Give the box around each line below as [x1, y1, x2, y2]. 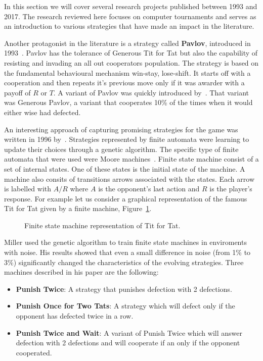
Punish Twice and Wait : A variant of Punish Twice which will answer [16, 327, 242, 338]
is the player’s [209, 183, 252, 194]
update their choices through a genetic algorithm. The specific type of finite [4, 143, 239, 154]
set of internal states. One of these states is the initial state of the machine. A [4, 163, 245, 174]
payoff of [4, 87, 31, 97]
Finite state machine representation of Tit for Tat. [24, 220, 181, 230]
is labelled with [4, 183, 52, 194]
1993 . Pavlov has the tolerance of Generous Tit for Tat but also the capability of [4, 47, 258, 58]
